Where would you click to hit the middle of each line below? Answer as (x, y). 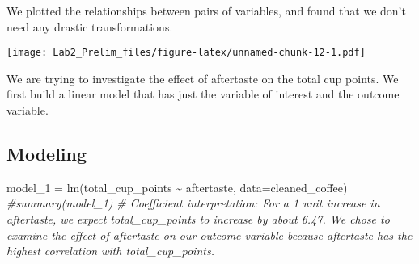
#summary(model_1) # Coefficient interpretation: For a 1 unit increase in (193, 203)
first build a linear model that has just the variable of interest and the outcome (203, 94)
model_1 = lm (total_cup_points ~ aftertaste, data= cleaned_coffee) (177, 187)
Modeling (47, 154)
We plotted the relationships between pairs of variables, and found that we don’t (206, 10)
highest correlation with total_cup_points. (110, 251)
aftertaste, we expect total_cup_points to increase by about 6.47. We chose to (198, 219)
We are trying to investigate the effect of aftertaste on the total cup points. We (203, 78)
